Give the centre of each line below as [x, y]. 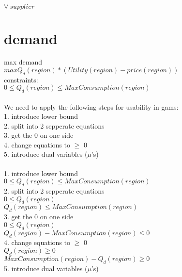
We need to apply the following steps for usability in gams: [91, 106]
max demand [23, 62]
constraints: [21, 79]
